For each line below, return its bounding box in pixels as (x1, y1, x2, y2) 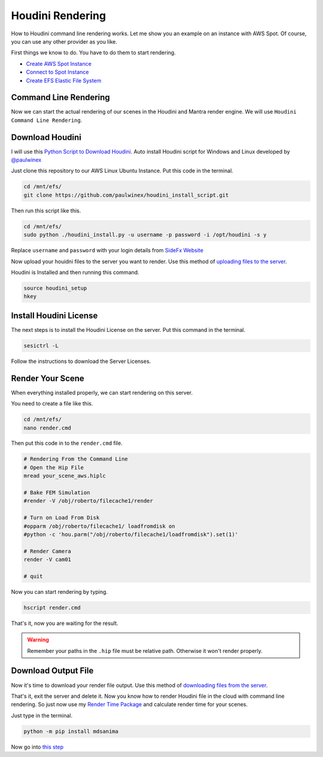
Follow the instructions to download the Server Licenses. (11, 358, 151, 365)
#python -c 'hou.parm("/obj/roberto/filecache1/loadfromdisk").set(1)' (23, 531, 239, 538)
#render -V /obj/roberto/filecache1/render (23, 497, 154, 505)
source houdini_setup (23, 285, 87, 291)
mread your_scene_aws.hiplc (23, 472, 106, 480)
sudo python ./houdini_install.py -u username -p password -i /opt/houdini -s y (23, 231, 267, 239)
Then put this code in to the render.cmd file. (11, 439, 123, 447)
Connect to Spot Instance (26, 69, 89, 76)
